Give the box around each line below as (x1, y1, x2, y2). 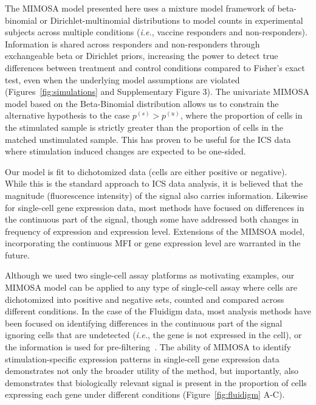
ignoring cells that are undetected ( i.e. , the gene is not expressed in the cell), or (5, 328, 302, 341)
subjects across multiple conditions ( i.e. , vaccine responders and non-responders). (5, 26, 307, 38)
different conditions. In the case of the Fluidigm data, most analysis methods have (5, 305, 311, 317)
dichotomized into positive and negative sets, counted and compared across (5, 292, 284, 305)
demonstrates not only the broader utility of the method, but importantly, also (5, 364, 299, 377)
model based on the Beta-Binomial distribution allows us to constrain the (5, 97, 279, 109)
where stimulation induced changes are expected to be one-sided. (5, 145, 246, 157)
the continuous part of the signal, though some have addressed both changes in (5, 213, 299, 226)
